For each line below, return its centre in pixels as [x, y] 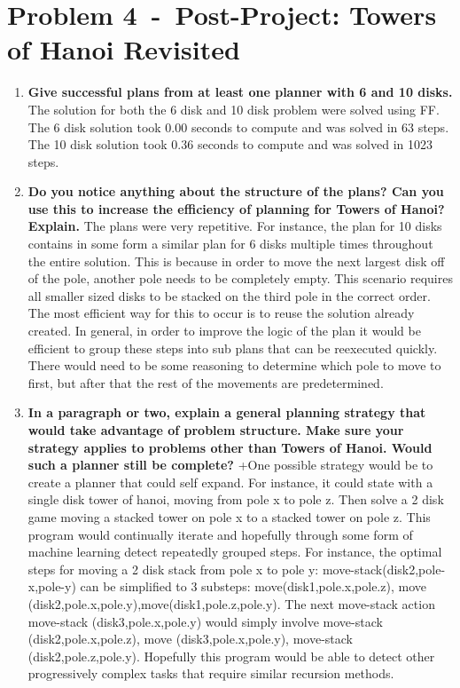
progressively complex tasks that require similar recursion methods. [211, 673]
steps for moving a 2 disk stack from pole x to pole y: [173, 569]
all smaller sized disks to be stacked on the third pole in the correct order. [229, 295]
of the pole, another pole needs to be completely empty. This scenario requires [240, 278]
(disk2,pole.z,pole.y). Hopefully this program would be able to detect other [231, 656]
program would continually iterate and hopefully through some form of [220, 534]
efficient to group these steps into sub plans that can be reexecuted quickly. [233, 348]
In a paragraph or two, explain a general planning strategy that [227, 412]
